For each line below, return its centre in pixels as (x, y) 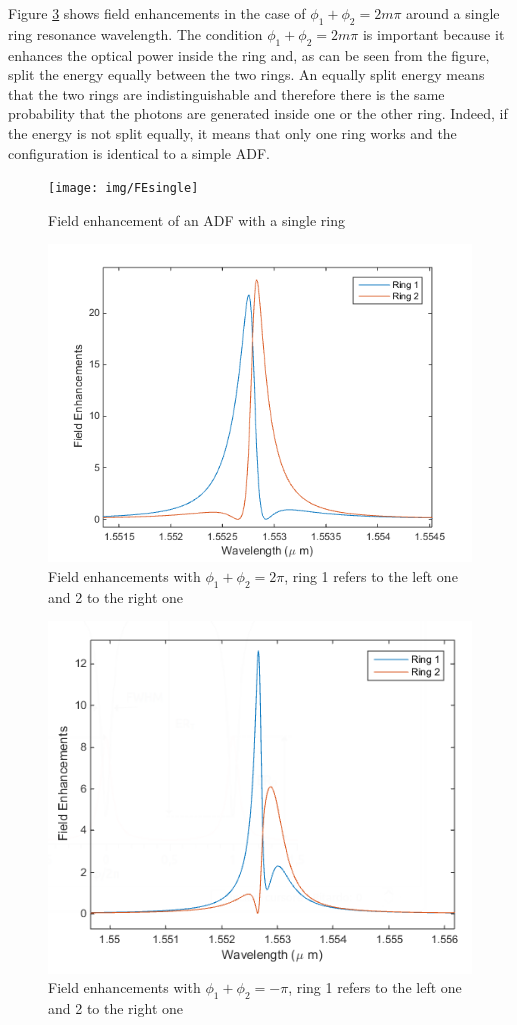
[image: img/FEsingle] (123, 188)
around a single (453, 13)
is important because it (433, 33)
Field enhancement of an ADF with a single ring (197, 219)
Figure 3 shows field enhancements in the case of (157, 13)
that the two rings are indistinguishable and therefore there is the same (226, 93)
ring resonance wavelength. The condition (135, 33)
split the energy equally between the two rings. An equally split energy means (246, 74)
